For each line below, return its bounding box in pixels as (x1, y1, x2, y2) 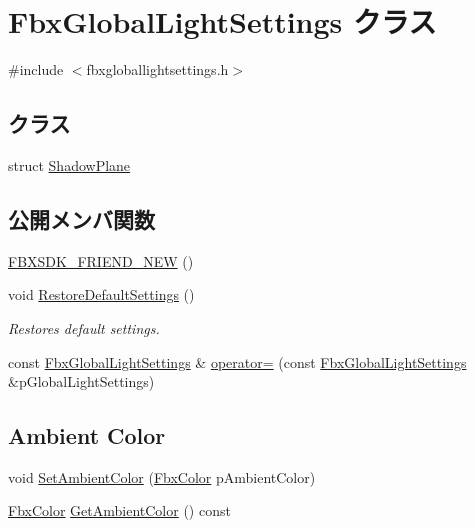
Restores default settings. (8, 317, 160, 338)
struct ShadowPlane (8, 154, 131, 175)
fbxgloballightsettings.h (86, 59, 229, 80)
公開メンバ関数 (8, 203, 155, 234)
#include (8, 59, 64, 80)
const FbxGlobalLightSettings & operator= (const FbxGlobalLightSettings (8, 351, 467, 372)
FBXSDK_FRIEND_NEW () (8, 250, 194, 271)
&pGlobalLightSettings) (8, 371, 155, 392)
